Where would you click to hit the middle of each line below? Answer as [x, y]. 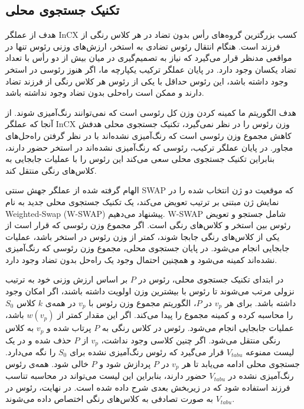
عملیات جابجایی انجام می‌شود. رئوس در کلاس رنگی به [198, 328]
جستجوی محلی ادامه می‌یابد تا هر [241, 363]
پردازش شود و [125, 363]
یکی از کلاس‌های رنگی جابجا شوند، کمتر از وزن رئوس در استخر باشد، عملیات [143, 236]
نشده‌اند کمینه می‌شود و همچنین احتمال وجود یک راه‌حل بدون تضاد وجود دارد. [141, 259]
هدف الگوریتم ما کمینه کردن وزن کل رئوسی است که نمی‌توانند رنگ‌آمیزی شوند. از [151, 112]
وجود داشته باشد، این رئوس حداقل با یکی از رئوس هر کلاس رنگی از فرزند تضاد [147, 81]
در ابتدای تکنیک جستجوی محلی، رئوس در [211, 279]
